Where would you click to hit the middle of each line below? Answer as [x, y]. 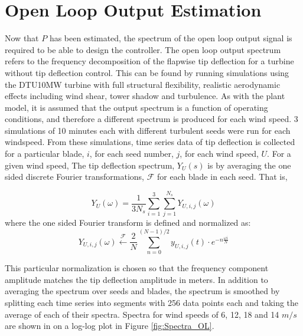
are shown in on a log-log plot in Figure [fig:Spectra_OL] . [110, 326]
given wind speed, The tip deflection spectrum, [90, 165]
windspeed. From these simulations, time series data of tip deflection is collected [150, 142]
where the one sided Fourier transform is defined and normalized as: [128, 223]
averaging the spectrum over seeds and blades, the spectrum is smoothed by [142, 291]
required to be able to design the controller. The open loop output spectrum [143, 49]
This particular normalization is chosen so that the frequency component [137, 268]
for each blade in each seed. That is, [222, 177]
